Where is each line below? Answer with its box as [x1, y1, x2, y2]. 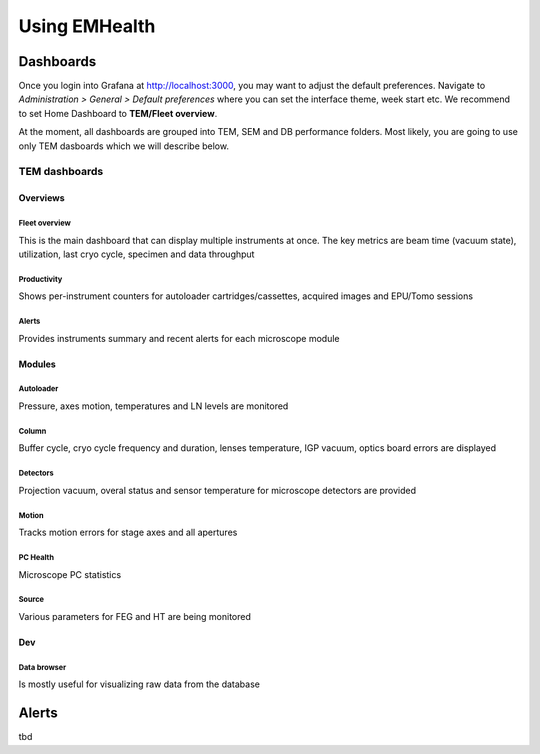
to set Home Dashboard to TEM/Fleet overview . [18, 107, 218, 119]
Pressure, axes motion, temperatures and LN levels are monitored [18, 400, 289, 412]
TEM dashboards [18, 165, 104, 179]
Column [18, 426, 47, 436]
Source [18, 595, 45, 605]
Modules [18, 358, 57, 370]
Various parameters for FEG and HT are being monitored [18, 610, 252, 622]
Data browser [18, 662, 67, 672]
